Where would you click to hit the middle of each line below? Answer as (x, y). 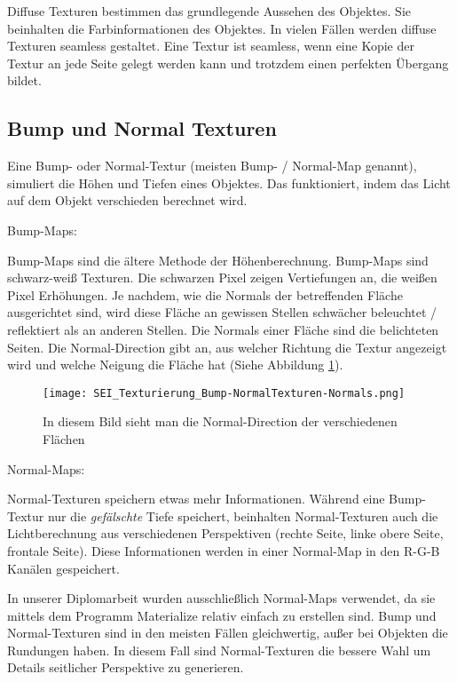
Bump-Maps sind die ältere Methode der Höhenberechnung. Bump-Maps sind (218, 260)
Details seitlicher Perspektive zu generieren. (126, 667)
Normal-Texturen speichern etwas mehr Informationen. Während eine (196, 499)
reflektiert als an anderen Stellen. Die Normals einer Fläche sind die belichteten (223, 329)
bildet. (24, 80)
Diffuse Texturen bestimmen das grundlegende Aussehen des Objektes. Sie (209, 11)
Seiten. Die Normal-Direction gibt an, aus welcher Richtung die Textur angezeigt (227, 347)
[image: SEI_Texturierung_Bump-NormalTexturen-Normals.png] (224, 393)
